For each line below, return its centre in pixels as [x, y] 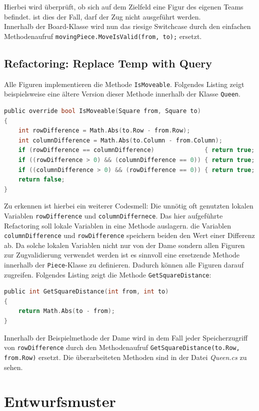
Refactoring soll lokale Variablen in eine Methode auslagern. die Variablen [117, 225]
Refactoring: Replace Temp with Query [108, 63]
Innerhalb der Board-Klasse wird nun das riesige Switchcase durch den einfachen [127, 26]
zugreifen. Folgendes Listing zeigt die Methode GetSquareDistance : [108, 274]
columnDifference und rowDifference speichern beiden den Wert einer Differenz [129, 235]
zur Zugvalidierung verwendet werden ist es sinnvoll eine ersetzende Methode [122, 255]
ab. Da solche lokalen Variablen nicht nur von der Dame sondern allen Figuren [124, 245]
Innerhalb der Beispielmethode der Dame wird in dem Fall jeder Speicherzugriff [126, 337]
